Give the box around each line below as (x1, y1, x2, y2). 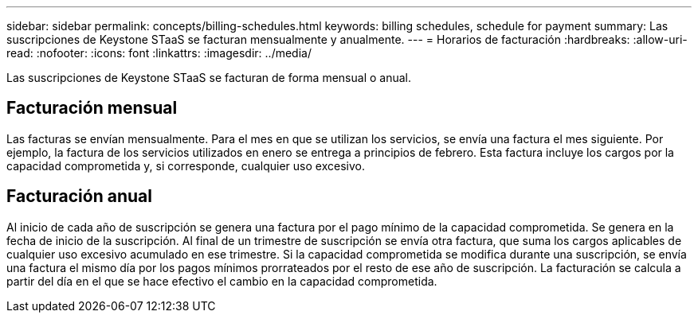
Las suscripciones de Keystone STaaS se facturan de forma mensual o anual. (6, 71, 412, 84)
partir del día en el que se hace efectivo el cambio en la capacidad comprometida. (6, 274, 437, 288)
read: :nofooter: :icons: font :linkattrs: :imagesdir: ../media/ (6, 46, 312, 60)
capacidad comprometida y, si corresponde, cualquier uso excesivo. (6, 158, 365, 173)
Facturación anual (6, 186, 152, 207)
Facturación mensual (6, 98, 178, 119)
